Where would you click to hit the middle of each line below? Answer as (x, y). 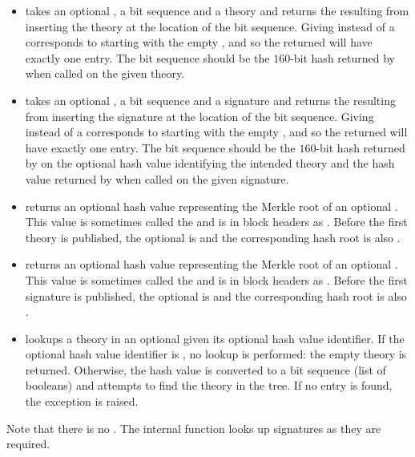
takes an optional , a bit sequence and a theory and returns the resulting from (217, 10)
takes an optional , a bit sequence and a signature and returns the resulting (210, 100)
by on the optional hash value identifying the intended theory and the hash (210, 163)
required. (28, 444)
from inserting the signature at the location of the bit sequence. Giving (199, 116)
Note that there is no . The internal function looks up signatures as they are (194, 428)
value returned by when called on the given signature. (157, 178)
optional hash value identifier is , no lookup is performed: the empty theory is (216, 354)
